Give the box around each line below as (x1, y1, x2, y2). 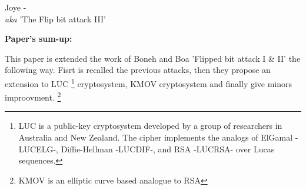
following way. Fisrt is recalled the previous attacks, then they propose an (5, 64, 271, 76)
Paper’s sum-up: (5, 32, 72, 45)
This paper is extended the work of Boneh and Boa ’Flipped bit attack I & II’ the (5, 52, 301, 64)
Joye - (5, 1, 26, 13)
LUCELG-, (18, 142, 58, 155)
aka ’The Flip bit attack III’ (5, 12, 106, 25)
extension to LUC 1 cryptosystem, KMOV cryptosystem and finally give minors (5, 75, 292, 89)
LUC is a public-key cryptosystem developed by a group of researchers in (18, 119, 282, 132)
